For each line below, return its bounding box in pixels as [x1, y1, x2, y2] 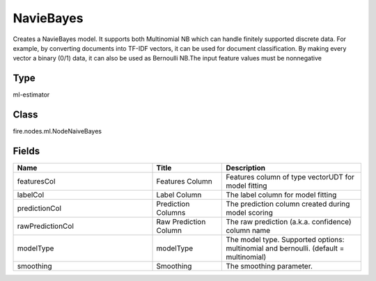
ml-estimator [13, 90, 50, 99]
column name [226, 226, 271, 236]
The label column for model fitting [226, 190, 337, 200]
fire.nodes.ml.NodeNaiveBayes [13, 127, 102, 136]
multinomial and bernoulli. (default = [226, 243, 345, 253]
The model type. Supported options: [226, 235, 345, 245]
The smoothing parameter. [226, 262, 313, 271]
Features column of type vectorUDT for [226, 172, 355, 182]
